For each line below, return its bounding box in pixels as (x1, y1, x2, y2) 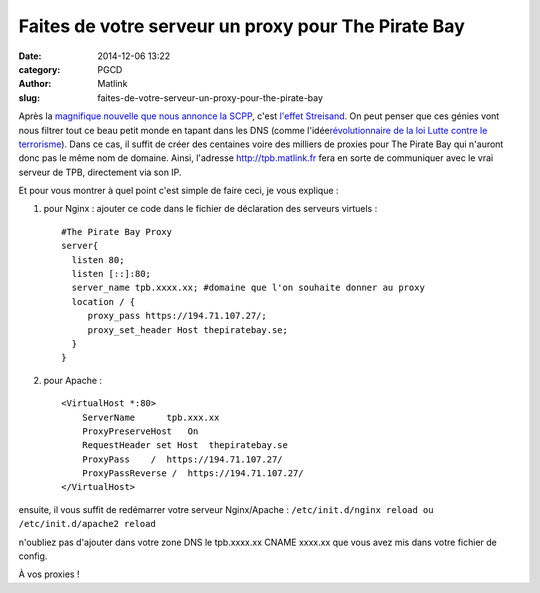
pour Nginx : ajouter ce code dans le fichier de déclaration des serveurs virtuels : (43, 203, 378, 215)
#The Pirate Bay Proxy (61, 226, 173, 237)
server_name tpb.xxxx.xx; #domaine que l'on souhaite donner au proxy (71, 282, 425, 294)
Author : (18, 78, 52, 90)
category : (18, 63, 61, 75)
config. (18, 550, 48, 562)
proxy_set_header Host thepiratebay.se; (87, 324, 289, 335)
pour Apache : (43, 374, 103, 386)
